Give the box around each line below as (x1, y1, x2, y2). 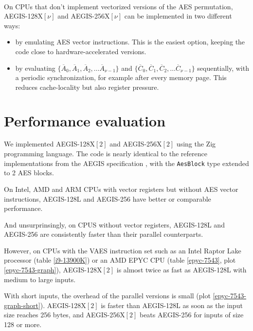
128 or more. (4, 319, 42, 330)
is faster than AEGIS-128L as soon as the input (101, 300, 243, 310)
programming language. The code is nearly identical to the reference (4, 148, 207, 159)
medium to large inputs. (4, 274, 76, 284)
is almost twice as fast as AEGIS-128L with (116, 265, 247, 275)
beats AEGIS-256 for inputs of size (139, 310, 244, 320)
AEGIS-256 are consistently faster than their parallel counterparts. (4, 229, 203, 239)
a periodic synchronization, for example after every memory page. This (15, 72, 227, 83)
